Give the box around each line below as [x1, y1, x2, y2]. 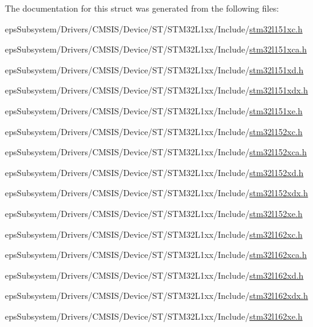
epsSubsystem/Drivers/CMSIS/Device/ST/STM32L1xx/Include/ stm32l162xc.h [5, 227, 303, 240]
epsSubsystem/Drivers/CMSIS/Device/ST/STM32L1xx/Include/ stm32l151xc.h [5, 22, 303, 35]
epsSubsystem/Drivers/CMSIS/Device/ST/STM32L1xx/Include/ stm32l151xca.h [5, 43, 307, 56]
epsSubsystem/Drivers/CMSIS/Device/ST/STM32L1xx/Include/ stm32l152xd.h [5, 166, 304, 178]
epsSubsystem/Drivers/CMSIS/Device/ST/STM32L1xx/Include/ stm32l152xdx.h [5, 186, 308, 199]
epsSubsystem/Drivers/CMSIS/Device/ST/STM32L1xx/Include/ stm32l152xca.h [5, 145, 307, 158]
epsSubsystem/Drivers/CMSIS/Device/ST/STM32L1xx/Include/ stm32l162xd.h [5, 268, 304, 281]
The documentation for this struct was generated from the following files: [5, 2, 279, 14]
